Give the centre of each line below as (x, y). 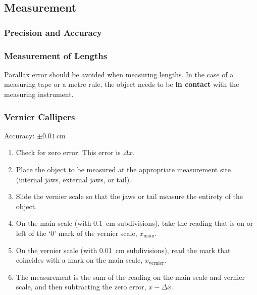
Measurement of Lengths (56, 55)
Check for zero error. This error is (68, 152)
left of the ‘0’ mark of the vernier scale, (76, 233)
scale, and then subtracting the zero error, (81, 287)
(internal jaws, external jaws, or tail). (73, 179)
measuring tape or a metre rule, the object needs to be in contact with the (122, 84)
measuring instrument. (39, 94)
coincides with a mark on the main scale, (79, 260)
